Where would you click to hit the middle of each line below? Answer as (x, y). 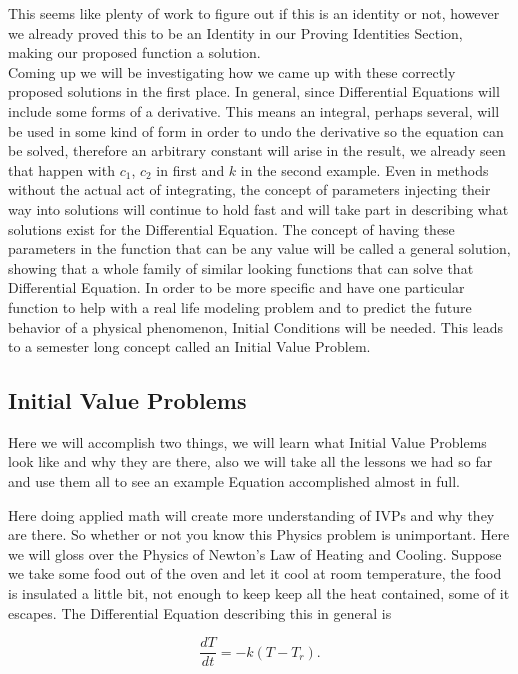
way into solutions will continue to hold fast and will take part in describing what (258, 208)
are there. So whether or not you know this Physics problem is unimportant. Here (259, 534)
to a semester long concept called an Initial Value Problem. (189, 346)
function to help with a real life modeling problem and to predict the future (240, 306)
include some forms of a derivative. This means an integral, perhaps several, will (254, 110)
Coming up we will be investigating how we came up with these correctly (232, 71)
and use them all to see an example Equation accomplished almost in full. (234, 481)
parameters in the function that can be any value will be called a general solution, (259, 248)
